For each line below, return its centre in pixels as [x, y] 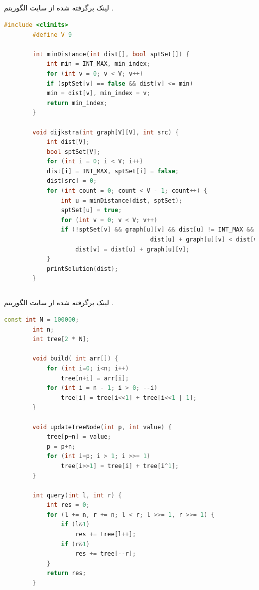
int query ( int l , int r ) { [77, 495]
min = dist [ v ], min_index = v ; [98, 93]
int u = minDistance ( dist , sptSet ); [122, 200]
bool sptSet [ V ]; [73, 152]
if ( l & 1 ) [75, 525]
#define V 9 [52, 35]
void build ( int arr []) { [75, 359]
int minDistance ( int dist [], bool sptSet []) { [111, 54]
